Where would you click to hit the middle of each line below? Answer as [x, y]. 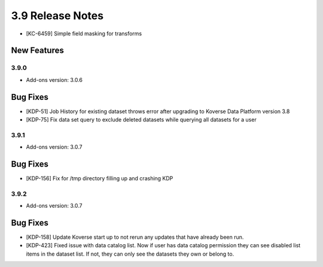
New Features [37, 51]
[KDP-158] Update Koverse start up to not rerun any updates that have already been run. [135, 237]
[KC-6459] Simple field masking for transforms [84, 34]
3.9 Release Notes [57, 16]
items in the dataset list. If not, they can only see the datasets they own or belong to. [130, 254]
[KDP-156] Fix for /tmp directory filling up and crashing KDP [100, 178]
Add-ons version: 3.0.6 [54, 80]
